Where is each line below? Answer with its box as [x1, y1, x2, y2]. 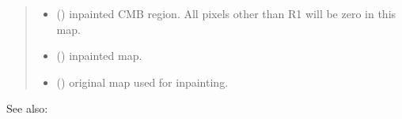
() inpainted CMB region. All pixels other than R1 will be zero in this [56, 6, 396, 21]
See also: [6, 100, 48, 117]
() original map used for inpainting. [56, 73, 229, 90]
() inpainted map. [56, 47, 142, 64]
